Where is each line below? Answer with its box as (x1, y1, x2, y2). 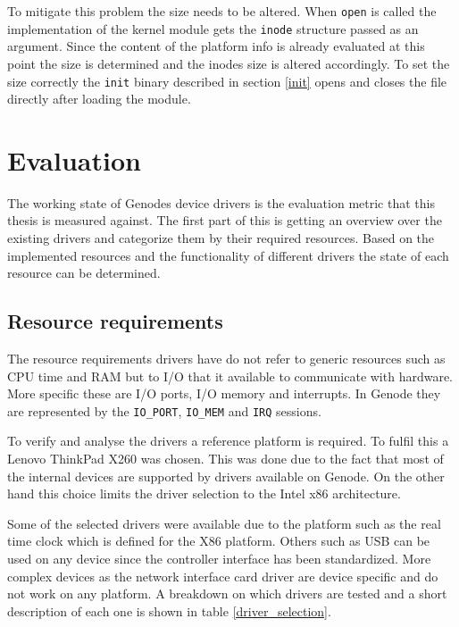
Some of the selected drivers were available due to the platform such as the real (7, 514, 441, 532)
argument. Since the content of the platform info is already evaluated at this (7, 37, 425, 55)
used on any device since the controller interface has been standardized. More (7, 549, 431, 568)
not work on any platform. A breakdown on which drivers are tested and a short (7, 584, 447, 603)
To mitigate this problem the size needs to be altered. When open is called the (7, 2, 437, 20)
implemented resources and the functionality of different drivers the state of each (7, 246, 449, 264)
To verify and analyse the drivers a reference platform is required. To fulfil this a (7, 431, 449, 450)
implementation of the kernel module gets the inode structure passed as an (7, 19, 419, 38)
